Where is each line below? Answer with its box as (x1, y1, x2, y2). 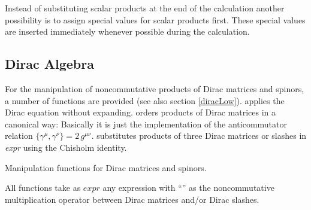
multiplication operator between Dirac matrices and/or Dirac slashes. (5, 193, 259, 205)
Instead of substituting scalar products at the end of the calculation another (5, 2, 285, 14)
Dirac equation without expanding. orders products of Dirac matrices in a (5, 106, 276, 118)
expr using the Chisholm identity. (5, 141, 127, 153)
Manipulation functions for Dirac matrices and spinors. (5, 161, 207, 174)
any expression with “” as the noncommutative (102, 181, 274, 194)
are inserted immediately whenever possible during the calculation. (5, 25, 250, 38)
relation (5, 129, 33, 142)
